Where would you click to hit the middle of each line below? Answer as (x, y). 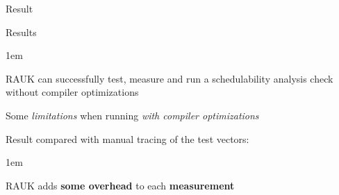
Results (21, 32)
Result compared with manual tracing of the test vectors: (127, 138)
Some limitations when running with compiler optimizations (132, 115)
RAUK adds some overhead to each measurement (120, 185)
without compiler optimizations (72, 92)
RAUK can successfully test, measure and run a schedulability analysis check (169, 78)
